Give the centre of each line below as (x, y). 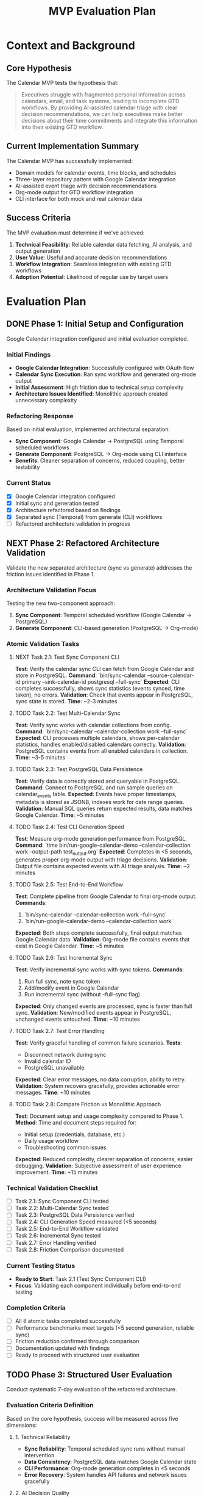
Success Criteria (39, 218)
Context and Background (71, 45)
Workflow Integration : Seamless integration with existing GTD (93, 264)
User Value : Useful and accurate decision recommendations (91, 257)
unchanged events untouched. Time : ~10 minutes (77, 1019)
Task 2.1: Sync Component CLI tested (62, 1202)
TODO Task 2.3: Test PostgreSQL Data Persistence (79, 769)
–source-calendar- (171, 675)
